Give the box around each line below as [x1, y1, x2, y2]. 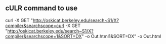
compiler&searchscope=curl [5, 22, 65, 28]
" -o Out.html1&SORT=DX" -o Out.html [81, 33, 161, 39]
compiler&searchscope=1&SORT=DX [5, 33, 82, 39]
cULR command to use [5, 4, 78, 12]
